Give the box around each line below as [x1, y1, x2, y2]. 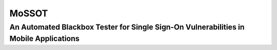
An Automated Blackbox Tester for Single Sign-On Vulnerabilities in [9, 22, 245, 32]
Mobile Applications [9, 34, 80, 43]
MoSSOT [9, 8, 48, 19]
